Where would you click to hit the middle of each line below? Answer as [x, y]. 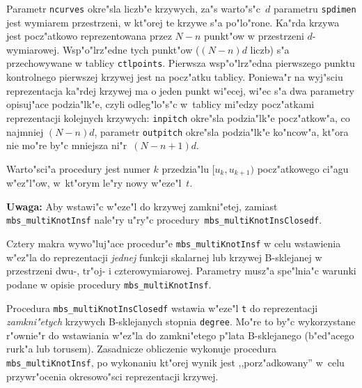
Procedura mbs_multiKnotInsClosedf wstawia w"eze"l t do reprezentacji [162, 308]
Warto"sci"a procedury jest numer [78, 168]
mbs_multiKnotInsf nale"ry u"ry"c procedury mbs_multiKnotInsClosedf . [164, 220]
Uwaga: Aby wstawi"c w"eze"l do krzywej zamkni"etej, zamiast [142, 206]
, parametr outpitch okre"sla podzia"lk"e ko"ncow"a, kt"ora [221, 131]
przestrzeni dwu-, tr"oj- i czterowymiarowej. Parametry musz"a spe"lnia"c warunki [181, 271]
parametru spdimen [315, 8]
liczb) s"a [270, 49]
